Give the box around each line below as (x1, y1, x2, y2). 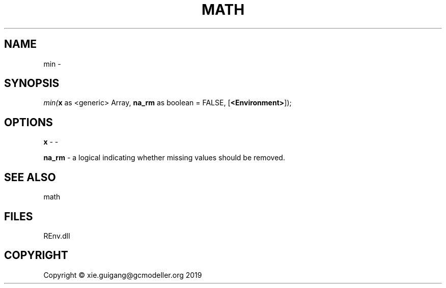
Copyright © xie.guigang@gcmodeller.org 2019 (43, 270, 202, 279)
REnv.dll (43, 231, 70, 240)
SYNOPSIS (4, 77, 60, 90)
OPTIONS (4, 116, 53, 129)
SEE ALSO (4, 170, 56, 184)
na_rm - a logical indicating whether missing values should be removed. (43, 153, 285, 162)
